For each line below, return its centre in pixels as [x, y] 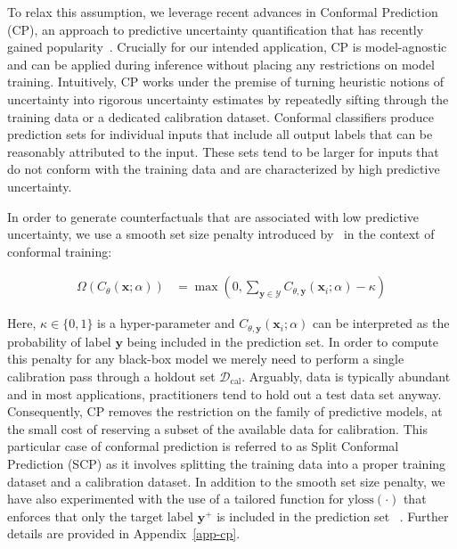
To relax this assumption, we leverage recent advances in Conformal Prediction [223, 12]
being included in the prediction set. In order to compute [283, 341]
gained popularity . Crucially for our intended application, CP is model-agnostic [227, 47]
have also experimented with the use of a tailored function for [175, 499]
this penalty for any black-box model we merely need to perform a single [206, 359]
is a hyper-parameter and [166, 323]
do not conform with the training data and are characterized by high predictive [224, 169]
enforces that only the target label [100, 516]
